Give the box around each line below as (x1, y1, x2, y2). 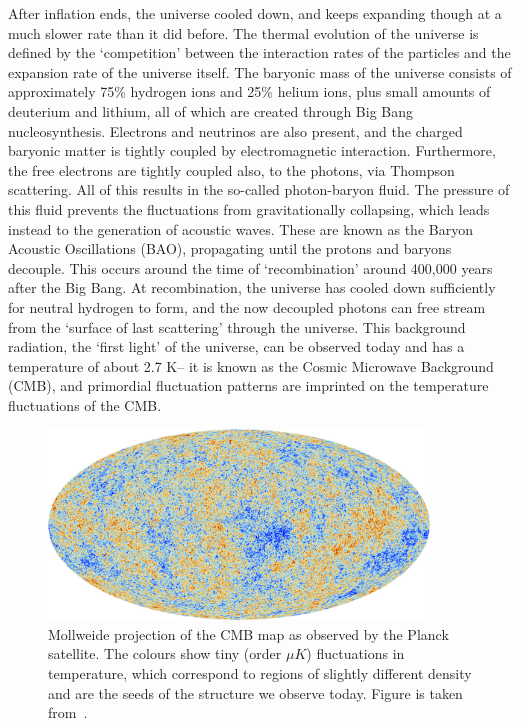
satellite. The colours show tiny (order (48, 643, 282, 664)
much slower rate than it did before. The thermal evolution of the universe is (8, 22, 479, 43)
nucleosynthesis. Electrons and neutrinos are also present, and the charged (8, 120, 463, 141)
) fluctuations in (306, 643, 405, 664)
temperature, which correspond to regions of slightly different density (48, 663, 472, 684)
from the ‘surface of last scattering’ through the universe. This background (8, 316, 466, 337)
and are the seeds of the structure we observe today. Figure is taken (48, 682, 463, 703)
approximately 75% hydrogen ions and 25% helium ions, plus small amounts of (8, 81, 491, 102)
